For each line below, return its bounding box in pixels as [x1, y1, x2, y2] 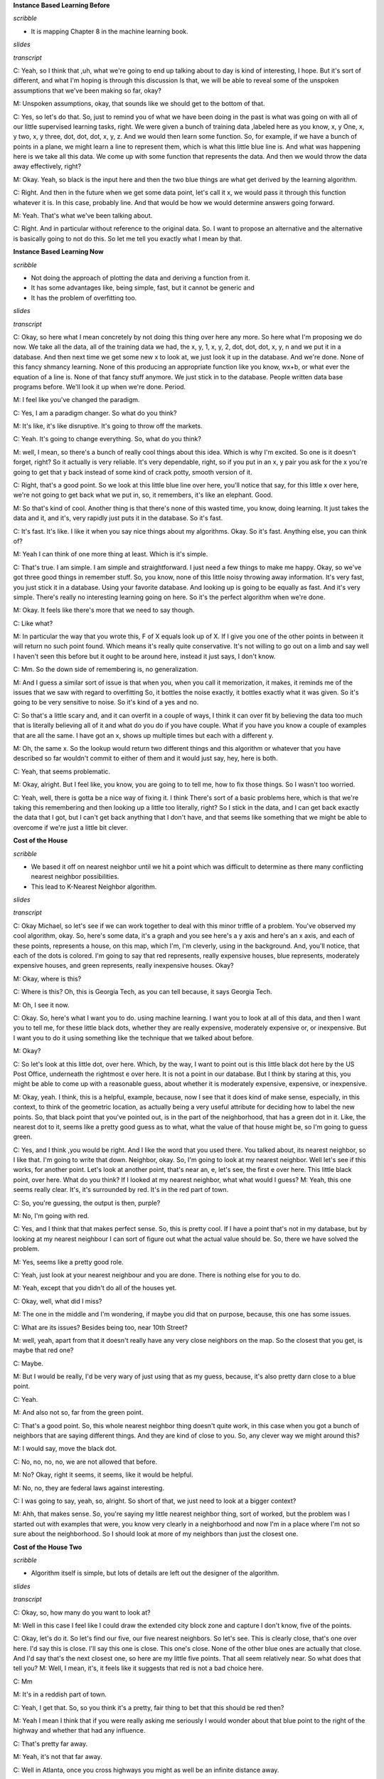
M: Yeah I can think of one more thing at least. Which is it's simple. [13, 550, 208, 559]
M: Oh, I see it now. [13, 1001, 70, 1009]
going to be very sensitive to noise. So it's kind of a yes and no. [13, 698, 199, 707]
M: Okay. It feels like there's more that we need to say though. [13, 606, 195, 615]
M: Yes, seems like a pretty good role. [13, 1257, 124, 1266]
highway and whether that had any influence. [13, 1726, 146, 1735]
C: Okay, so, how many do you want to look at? [13, 1608, 151, 1617]
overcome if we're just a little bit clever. [13, 823, 128, 832]
